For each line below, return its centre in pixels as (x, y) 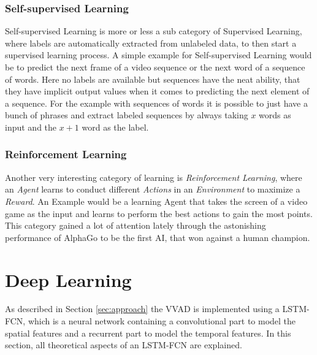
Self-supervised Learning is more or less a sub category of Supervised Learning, (154, 31)
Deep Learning (68, 279)
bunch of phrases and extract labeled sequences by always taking (127, 115)
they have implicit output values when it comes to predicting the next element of (157, 91)
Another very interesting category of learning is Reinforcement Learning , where (154, 177)
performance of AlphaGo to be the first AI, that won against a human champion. (158, 237)
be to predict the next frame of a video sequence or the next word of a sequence (155, 67)
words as (275, 115)
